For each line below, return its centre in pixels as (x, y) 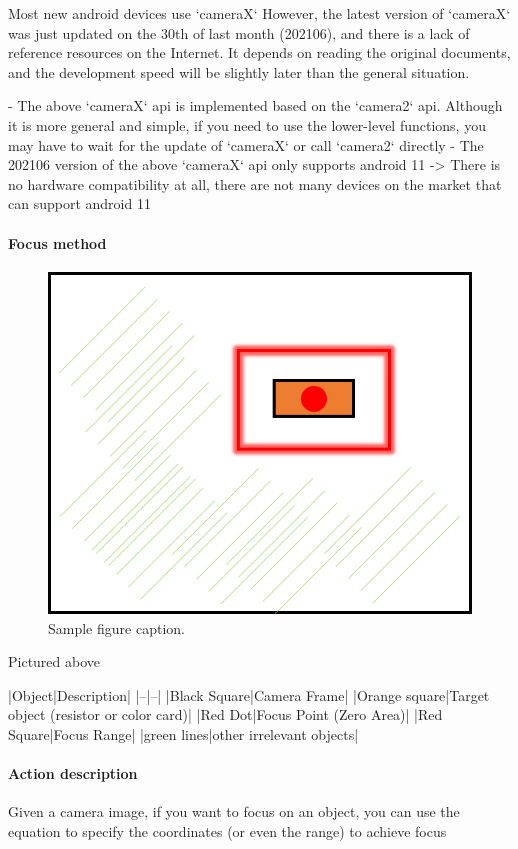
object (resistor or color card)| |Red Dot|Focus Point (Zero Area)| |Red (225, 714)
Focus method (57, 242)
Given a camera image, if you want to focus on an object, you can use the (234, 811)
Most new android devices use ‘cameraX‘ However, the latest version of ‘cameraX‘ (259, 13)
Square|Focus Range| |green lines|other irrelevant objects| (183, 733)
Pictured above (54, 661)
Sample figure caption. (116, 627)
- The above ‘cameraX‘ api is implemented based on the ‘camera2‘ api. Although (255, 105)
